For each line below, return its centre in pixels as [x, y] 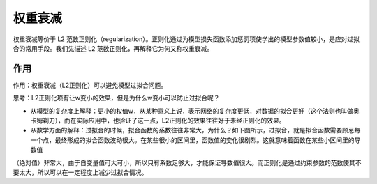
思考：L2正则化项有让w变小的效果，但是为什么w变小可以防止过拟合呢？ [116, 98]
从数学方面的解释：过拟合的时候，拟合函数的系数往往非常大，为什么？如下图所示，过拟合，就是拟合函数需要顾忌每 [195, 130]
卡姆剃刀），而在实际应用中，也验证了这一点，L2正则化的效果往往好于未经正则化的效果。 [158, 121]
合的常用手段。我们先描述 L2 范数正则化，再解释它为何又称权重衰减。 [113, 48]
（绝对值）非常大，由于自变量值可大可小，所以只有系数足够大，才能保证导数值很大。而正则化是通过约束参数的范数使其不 [187, 162]
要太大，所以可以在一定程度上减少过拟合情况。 [80, 172]
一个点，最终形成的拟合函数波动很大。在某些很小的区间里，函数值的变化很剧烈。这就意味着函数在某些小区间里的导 [195, 140]
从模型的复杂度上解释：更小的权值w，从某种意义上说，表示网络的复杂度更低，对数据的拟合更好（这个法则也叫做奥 [195, 111]
